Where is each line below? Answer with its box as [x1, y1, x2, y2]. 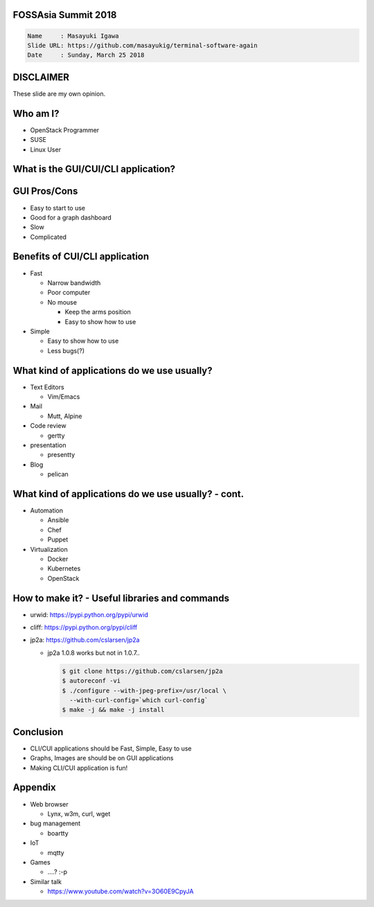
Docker [47, 555, 69, 563]
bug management [30, 819, 81, 827]
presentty [47, 451, 75, 459]
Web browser [30, 800, 69, 808]
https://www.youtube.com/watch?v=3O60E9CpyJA [47, 887, 194, 896]
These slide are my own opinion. [12, 89, 106, 98]
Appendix [12, 782, 56, 793]
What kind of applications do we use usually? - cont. [12, 488, 244, 500]
